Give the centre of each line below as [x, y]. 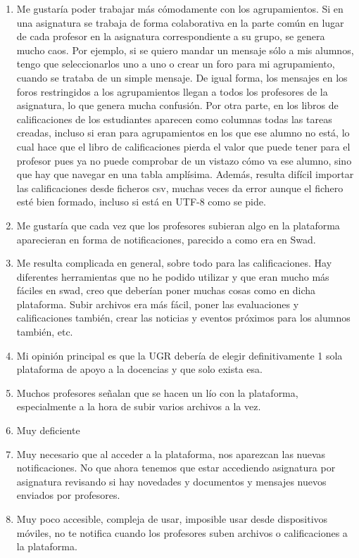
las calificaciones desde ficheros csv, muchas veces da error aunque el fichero [180, 188]
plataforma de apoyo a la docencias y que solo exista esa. [139, 369]
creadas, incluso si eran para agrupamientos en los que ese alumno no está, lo [183, 133]
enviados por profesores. [68, 495]
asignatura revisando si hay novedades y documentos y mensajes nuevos [171, 481]
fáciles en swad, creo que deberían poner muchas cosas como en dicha [166, 290]
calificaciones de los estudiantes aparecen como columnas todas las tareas [174, 119]
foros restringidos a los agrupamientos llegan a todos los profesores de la [172, 91]
